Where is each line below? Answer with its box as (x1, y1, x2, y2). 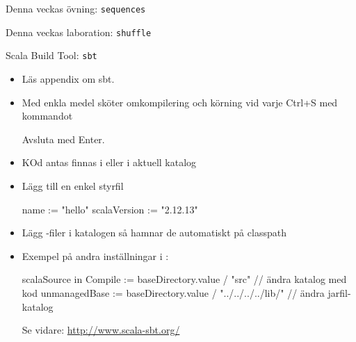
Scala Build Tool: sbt (6, 48, 97, 63)
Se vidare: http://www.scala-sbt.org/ (22, 323, 180, 337)
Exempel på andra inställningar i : (22, 248, 169, 263)
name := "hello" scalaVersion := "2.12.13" (22, 202, 198, 216)
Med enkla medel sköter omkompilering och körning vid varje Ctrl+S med (22, 95, 338, 109)
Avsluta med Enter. (22, 131, 105, 146)
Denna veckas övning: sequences (6, 1, 146, 15)
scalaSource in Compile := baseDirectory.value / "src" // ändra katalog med (22, 272, 347, 286)
